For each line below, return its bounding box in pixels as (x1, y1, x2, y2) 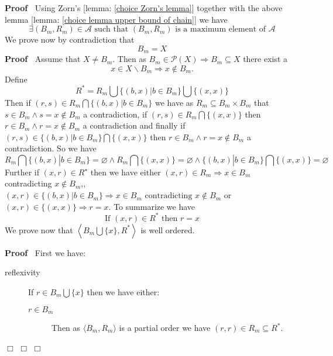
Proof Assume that (5, 53, 81, 65)
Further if (5, 165, 40, 178)
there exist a (243, 53, 288, 65)
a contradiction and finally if (83, 119, 186, 132)
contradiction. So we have (5, 142, 97, 154)
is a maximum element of (175, 25, 266, 34)
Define (5, 72, 28, 85)
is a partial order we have (119, 322, 211, 333)
